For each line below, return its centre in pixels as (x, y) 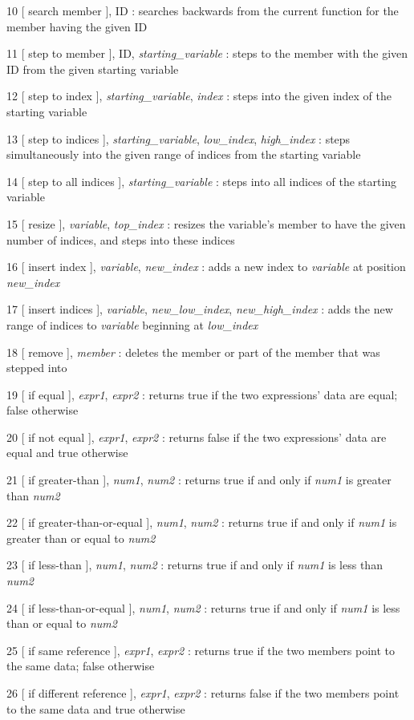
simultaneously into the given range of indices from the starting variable (184, 154)
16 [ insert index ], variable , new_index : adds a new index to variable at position (206, 267)
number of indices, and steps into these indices (121, 239)
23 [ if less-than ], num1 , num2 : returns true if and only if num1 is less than (195, 565)
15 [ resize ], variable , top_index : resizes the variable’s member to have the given (206, 223)
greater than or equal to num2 (81, 538)
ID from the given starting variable (93, 69)
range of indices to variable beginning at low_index (132, 324)
